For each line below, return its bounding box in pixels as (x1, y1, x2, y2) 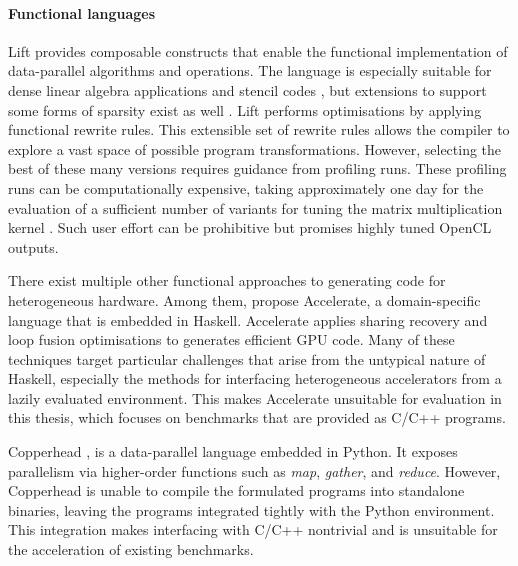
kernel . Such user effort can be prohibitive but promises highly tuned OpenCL (8, 217, 492, 238)
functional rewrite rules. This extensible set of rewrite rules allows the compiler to (8, 119, 510, 140)
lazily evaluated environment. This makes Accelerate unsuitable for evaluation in (8, 387, 502, 408)
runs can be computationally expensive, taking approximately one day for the (8, 177, 484, 198)
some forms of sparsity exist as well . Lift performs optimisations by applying (8, 99, 482, 120)
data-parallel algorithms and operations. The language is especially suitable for (8, 60, 492, 81)
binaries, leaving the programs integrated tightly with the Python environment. (8, 499, 495, 520)
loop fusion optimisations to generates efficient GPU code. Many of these (8, 329, 455, 350)
